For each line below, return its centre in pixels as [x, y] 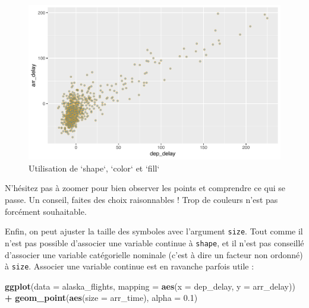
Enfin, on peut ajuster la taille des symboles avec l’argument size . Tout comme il [154, 231]
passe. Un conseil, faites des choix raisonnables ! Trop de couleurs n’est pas [141, 200]
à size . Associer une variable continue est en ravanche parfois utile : [130, 266]
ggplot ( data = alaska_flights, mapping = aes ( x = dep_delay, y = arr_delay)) [150, 286]
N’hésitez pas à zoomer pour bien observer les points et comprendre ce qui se [145, 188]
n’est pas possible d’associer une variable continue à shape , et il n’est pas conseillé [154, 242]
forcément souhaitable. [46, 211]
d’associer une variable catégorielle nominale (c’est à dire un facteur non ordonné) [154, 254]
